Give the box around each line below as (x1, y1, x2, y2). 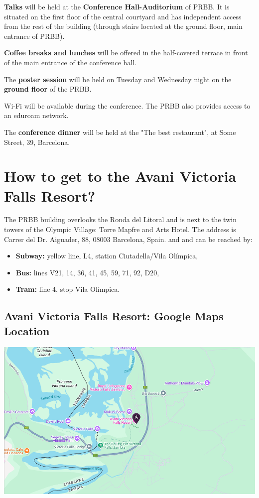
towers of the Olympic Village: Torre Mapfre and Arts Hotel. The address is (4, 224, 236, 235)
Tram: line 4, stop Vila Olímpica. (15, 284, 120, 294)
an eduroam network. (4, 110, 69, 121)
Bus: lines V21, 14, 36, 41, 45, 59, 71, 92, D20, (15, 267, 159, 277)
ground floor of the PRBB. (4, 84, 92, 94)
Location (4, 323, 50, 338)
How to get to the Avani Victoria (4, 166, 237, 186)
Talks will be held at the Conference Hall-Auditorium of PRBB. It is (4, 1, 230, 11)
